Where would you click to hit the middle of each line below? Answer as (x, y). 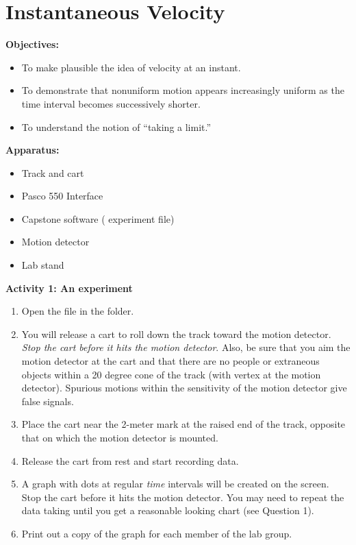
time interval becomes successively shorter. (111, 103)
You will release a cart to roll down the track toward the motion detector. (176, 334)
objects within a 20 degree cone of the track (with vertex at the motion (171, 374)
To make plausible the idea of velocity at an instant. (131, 67)
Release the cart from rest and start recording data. (130, 460)
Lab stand (43, 265)
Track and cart (53, 172)
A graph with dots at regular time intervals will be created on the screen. (175, 484)
